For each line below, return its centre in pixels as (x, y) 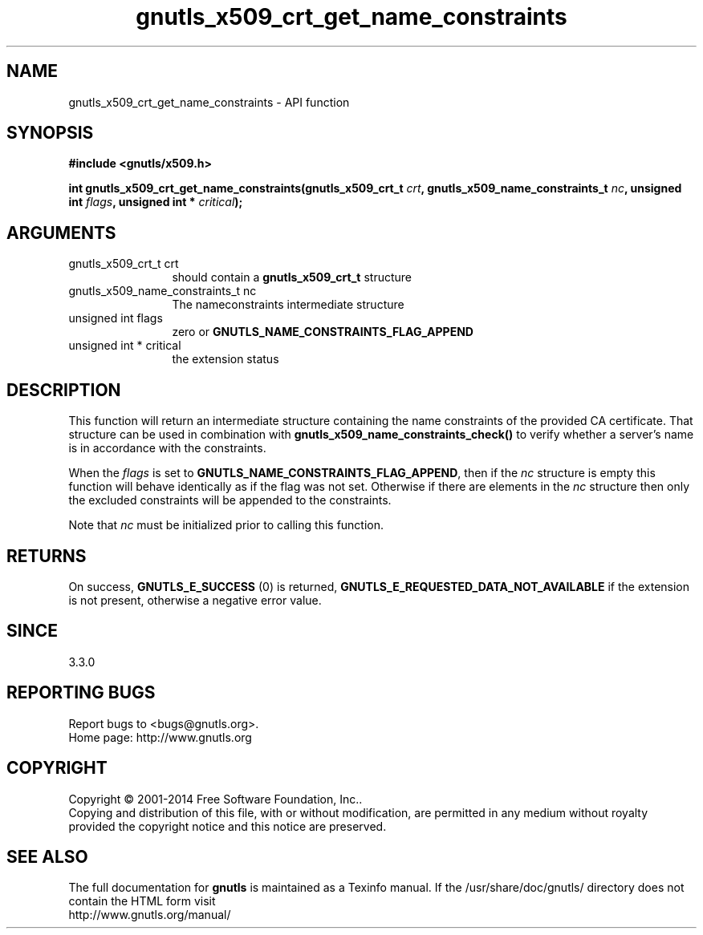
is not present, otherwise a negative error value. (195, 600)
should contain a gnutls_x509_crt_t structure (292, 277)
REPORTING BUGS (81, 693)
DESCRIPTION (64, 390)
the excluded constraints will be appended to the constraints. (230, 500)
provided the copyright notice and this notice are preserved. (228, 826)
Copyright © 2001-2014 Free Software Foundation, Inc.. (215, 799)
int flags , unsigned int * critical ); (156, 202)
